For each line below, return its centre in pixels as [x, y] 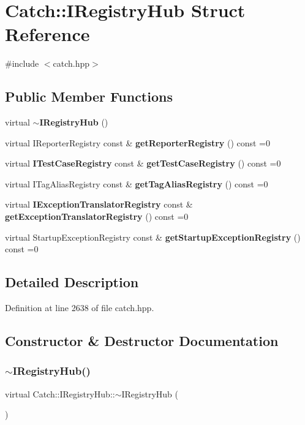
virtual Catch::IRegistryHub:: [60, 393]
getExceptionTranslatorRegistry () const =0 [97, 216]
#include [22, 63]
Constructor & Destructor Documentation [142, 341]
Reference [47, 34]
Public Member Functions [89, 96]
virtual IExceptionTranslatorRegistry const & [99, 204]
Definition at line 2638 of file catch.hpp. [80, 308]
